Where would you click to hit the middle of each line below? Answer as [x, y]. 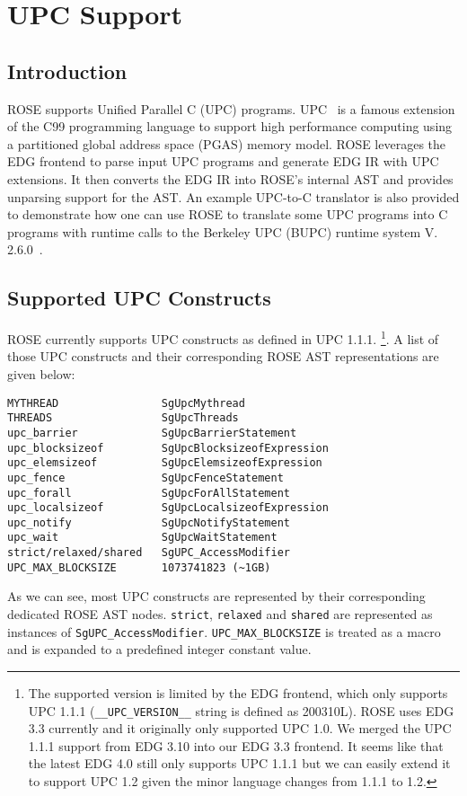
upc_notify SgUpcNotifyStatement [149, 522]
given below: [41, 373]
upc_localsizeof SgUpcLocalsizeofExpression [168, 508]
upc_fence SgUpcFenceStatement [145, 478]
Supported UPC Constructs [139, 298]
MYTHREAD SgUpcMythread [126, 403]
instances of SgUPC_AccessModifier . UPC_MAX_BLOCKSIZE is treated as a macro [224, 631]
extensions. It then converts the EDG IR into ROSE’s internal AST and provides [230, 178]
